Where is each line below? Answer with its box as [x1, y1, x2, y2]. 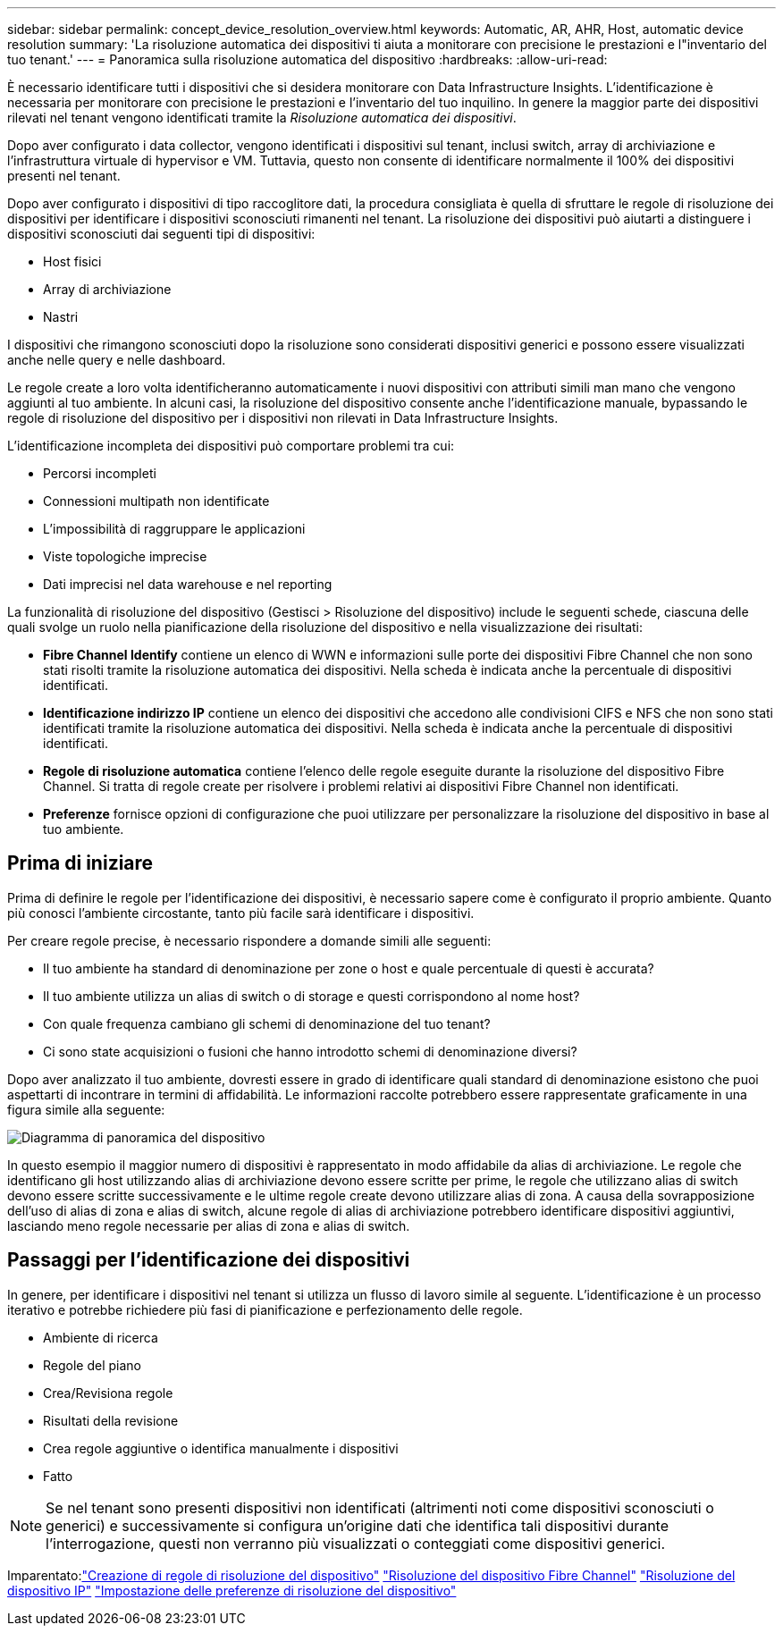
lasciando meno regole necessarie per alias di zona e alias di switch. [7, 1217, 410, 1233]
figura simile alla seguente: [7, 1101, 165, 1117]
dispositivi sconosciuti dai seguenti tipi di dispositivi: [7, 226, 316, 241]
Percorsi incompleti [43, 466, 156, 481]
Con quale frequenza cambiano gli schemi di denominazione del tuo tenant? [43, 1015, 491, 1031]
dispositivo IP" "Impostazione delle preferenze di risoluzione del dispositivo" [7, 1582, 457, 1598]
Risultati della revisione [43, 1412, 179, 1428]
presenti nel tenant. [7, 168, 121, 183]
